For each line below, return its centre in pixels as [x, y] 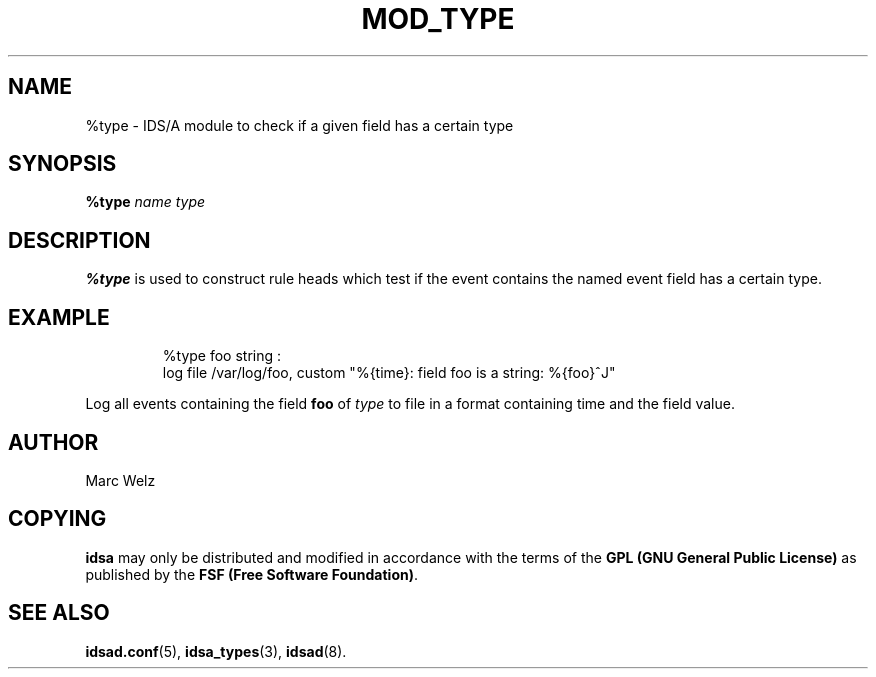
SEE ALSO [59, 613]
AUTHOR [53, 442]
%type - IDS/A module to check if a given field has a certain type [299, 125]
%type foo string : [222, 356]
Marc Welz [120, 480]
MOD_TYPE [438, 19]
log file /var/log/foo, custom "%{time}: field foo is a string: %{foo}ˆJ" [389, 373]
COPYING [57, 519]
